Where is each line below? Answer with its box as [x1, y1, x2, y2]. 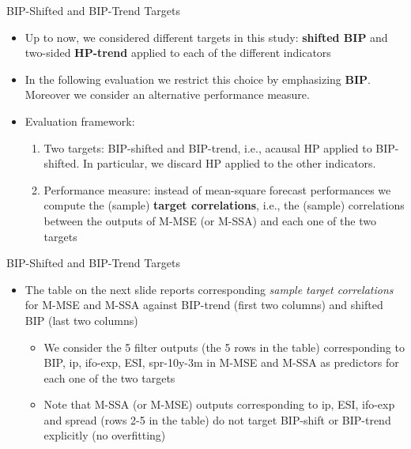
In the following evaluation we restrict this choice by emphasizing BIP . [25, 70, 371, 87]
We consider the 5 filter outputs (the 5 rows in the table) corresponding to [43, 338, 405, 355]
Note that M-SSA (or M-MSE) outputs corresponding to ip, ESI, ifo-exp [43, 396, 395, 413]
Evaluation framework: [25, 112, 135, 129]
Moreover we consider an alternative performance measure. [25, 86, 310, 103]
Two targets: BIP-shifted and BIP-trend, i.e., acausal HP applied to [43, 139, 372, 156]
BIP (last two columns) [25, 311, 138, 328]
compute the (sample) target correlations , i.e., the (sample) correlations [43, 197, 405, 213]
